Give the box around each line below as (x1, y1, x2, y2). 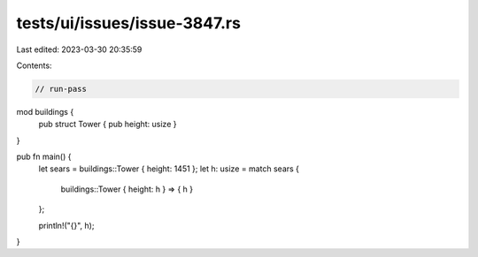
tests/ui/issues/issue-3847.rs (16, 13, 241, 33)
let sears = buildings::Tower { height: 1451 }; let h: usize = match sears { (38, 163, 300, 174)
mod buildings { (16, 106, 74, 117)
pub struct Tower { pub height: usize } (38, 119, 177, 130)
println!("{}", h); (38, 220, 95, 231)
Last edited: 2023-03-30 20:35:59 (16, 44, 143, 55)
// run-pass (35, 84, 88, 94)
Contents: (16, 60, 52, 71)
